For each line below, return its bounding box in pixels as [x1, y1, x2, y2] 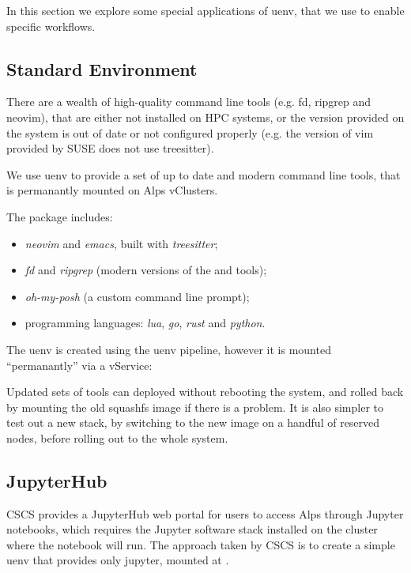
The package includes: [6, 208, 113, 224]
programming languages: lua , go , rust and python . [25, 315, 266, 331]
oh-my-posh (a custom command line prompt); [25, 288, 250, 304]
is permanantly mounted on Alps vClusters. [6, 182, 218, 198]
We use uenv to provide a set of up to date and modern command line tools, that [6, 166, 401, 183]
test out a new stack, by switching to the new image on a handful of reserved [6, 414, 380, 431]
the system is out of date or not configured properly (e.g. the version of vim [6, 124, 374, 141]
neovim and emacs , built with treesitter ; [25, 235, 218, 251]
